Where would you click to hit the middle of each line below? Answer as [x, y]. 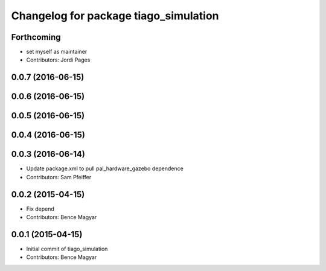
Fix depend [40, 209]
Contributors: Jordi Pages [58, 60]
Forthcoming [36, 37]
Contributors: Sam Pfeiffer [59, 177]
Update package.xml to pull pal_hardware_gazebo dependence [105, 168]
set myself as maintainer [57, 52]
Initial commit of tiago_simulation [67, 249]
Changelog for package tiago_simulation [115, 16]
